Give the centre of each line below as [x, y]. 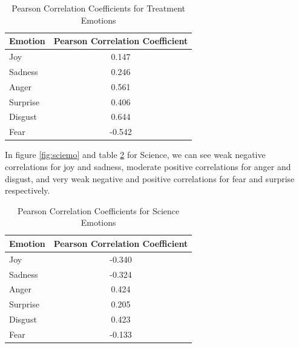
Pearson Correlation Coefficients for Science [99, 210]
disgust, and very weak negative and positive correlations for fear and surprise [150, 178]
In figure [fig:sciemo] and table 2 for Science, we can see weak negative [135, 155]
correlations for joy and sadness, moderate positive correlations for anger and [148, 166]
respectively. [28, 190]
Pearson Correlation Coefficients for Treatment [99, 8]
